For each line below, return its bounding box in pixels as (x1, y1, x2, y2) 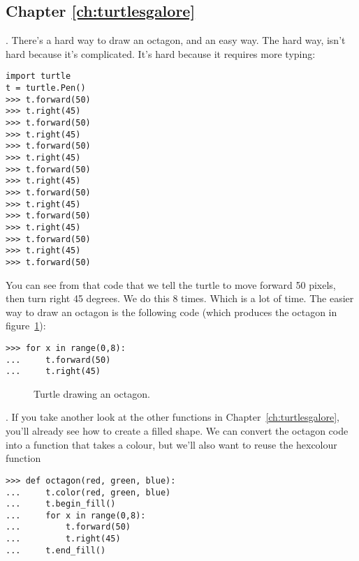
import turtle (6, 71, 71, 82)
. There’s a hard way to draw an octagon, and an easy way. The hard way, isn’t (6, 33, 346, 47)
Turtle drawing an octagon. (34, 386, 150, 401)
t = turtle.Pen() (6, 83, 86, 93)
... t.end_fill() (6, 545, 106, 555)
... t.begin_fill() (6, 499, 116, 509)
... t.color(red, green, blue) (6, 487, 171, 498)
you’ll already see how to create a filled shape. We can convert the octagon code (6, 424, 349, 438)
